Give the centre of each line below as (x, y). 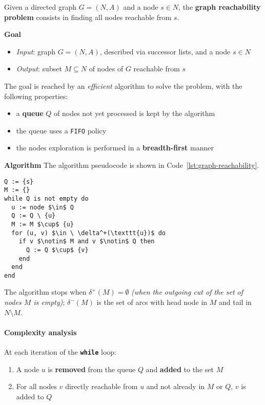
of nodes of (106, 69)
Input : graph (36, 51)
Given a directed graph (40, 7)
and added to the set (180, 369)
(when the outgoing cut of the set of (187, 292)
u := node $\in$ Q (43, 207)
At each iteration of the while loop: (60, 352)
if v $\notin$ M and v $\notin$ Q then (87, 242)
